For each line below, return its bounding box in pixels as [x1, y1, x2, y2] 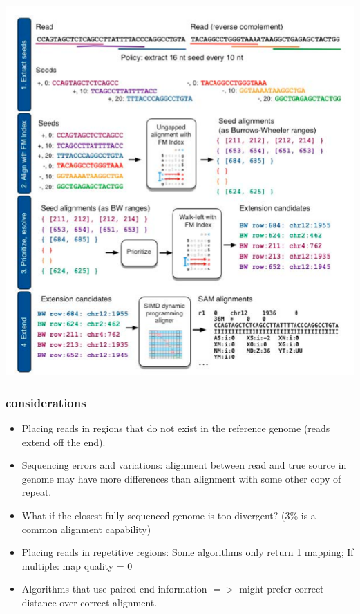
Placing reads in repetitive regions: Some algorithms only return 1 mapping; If [21, 545, 354, 559]
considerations [6, 393, 86, 411]
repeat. [21, 485, 52, 499]
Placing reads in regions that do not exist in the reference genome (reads [21, 420, 330, 435]
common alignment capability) [21, 521, 151, 536]
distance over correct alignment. [21, 595, 158, 609]
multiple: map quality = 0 [21, 558, 133, 573]
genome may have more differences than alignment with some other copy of [21, 471, 341, 485]
